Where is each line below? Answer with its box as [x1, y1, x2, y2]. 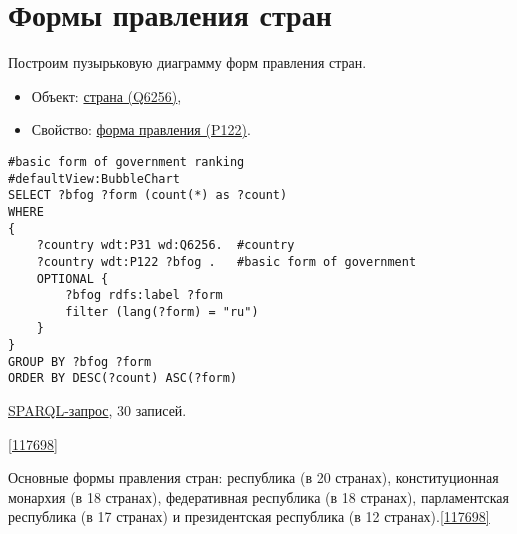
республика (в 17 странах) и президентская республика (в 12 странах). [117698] [8, 506, 490, 527]
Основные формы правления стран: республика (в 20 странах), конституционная [8, 467, 499, 488]
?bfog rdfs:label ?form [65, 288, 223, 303]
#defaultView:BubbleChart [8, 171, 180, 186]
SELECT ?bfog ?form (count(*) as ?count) [8, 188, 288, 203]
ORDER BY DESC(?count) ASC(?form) [8, 371, 238, 386]
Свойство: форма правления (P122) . [31, 119, 251, 140]
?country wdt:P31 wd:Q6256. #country [36, 238, 295, 253]
